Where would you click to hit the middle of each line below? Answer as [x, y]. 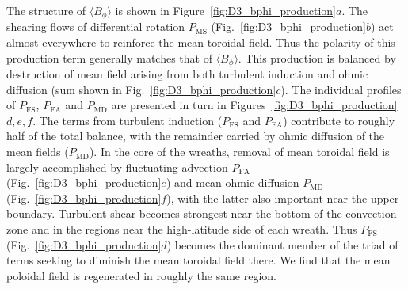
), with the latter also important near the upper [283, 198]
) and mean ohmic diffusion [233, 183]
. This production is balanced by [317, 57]
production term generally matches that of [109, 57]
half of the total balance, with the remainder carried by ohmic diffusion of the [196, 136]
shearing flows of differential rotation [96, 27]
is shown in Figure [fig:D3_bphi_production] [225, 10]
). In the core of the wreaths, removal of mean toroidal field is [239, 152]
